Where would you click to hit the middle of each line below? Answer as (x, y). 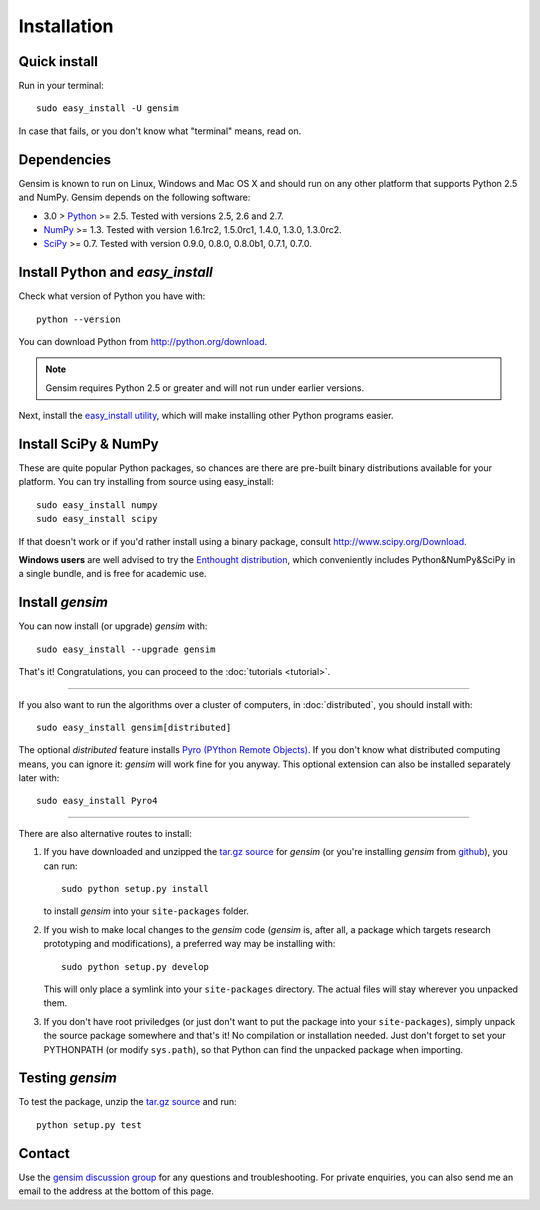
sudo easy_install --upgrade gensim (126, 649)
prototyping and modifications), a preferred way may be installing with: (189, 944)
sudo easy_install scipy (97, 519)
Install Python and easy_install (116, 272)
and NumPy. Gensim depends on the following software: (134, 197)
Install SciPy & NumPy (88, 443)
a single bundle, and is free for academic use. (112, 574)
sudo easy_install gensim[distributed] (134, 727)
